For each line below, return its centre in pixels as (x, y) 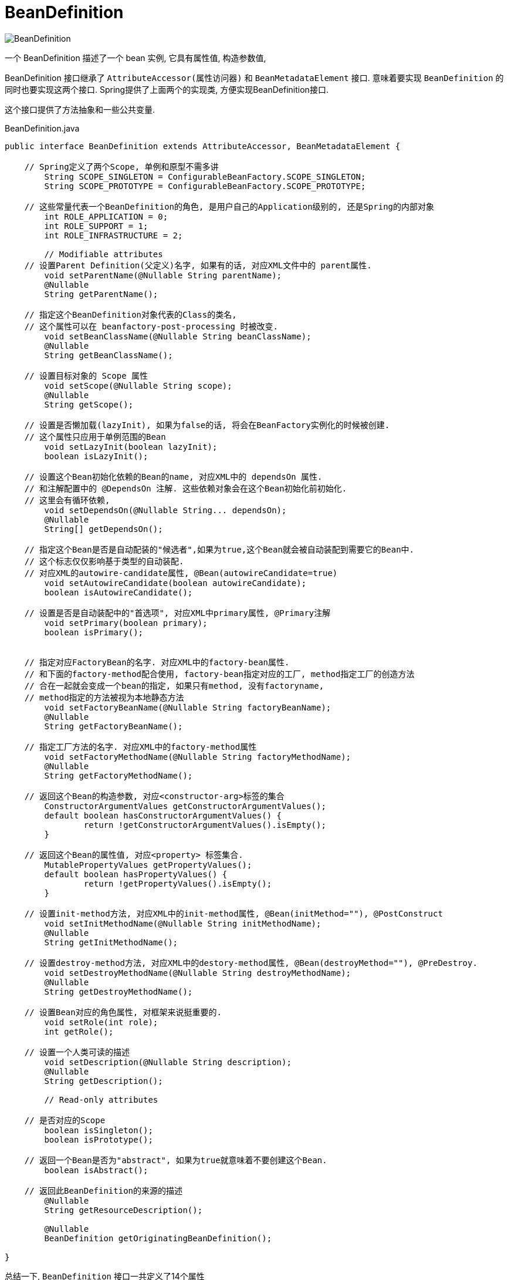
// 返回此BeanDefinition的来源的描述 (104, 1190)
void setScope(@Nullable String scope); (138, 385)
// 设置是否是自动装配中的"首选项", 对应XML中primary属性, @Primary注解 (177, 613)
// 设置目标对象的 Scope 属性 (86, 375)
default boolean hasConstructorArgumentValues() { (163, 815)
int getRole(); (79, 1031)
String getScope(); (89, 404)
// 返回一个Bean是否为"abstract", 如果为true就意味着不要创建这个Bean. (176, 1160)
